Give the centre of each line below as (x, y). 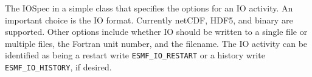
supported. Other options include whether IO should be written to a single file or (156, 32)
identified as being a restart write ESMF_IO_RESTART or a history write (135, 55)
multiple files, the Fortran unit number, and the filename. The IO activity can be (156, 43)
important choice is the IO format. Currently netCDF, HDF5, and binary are (149, 20)
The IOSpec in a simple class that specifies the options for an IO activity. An (149, 8)
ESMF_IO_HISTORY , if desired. (58, 67)
